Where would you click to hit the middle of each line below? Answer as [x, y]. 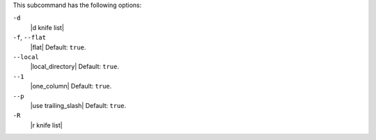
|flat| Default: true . [58, 47]
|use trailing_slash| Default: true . [78, 105]
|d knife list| [47, 27]
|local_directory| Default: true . [75, 67]
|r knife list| [46, 125]
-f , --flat [30, 38]
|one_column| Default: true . [71, 86]
